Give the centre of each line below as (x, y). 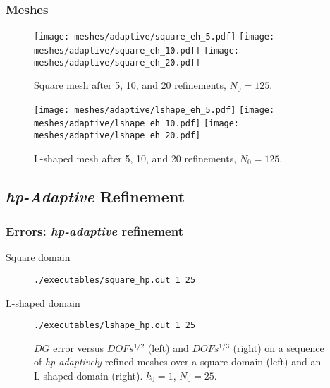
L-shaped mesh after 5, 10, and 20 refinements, (135, 158)
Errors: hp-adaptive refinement (94, 231)
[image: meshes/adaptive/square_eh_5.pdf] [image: (154, 37)
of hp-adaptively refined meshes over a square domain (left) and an (178, 362)
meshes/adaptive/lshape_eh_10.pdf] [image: (137, 124)
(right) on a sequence (279, 347)
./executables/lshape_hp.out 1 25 (115, 326)
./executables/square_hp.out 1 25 (115, 280)
